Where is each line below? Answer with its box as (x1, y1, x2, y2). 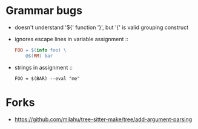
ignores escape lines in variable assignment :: (14, 35, 128, 42)
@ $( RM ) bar (25, 53, 53, 59)
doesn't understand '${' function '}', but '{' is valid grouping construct (14, 24, 189, 31)
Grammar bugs (5, 4, 83, 18)
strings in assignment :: (14, 64, 73, 71)
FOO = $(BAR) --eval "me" (14, 75, 80, 82)
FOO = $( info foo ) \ (14, 47, 67, 53)
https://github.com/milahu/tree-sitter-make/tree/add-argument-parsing (14, 116, 193, 123)
